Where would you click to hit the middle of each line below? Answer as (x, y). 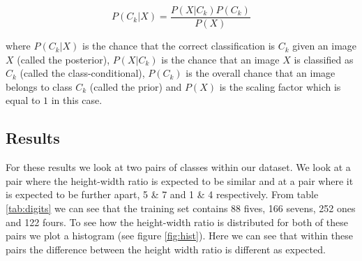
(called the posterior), (63, 59)
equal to (23, 100)
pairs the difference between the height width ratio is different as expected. (166, 249)
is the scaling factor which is (280, 86)
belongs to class (39, 86)
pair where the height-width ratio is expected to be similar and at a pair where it (180, 180)
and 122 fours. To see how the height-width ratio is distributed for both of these (177, 222)
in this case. (77, 100)
